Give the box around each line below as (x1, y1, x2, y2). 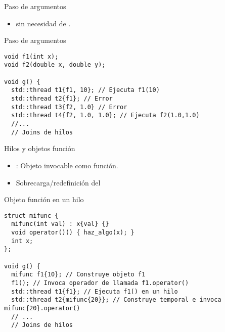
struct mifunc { (4, 212, 59, 219)
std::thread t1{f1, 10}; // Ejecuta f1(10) (11, 86, 160, 94)
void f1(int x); (4, 53, 59, 60)
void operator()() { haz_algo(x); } (11, 229, 134, 236)
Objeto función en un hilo (4, 194, 84, 205)
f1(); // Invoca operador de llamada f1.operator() (11, 279, 189, 287)
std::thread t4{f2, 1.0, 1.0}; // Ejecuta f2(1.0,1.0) (11, 112, 200, 119)
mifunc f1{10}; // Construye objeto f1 (11, 271, 146, 278)
